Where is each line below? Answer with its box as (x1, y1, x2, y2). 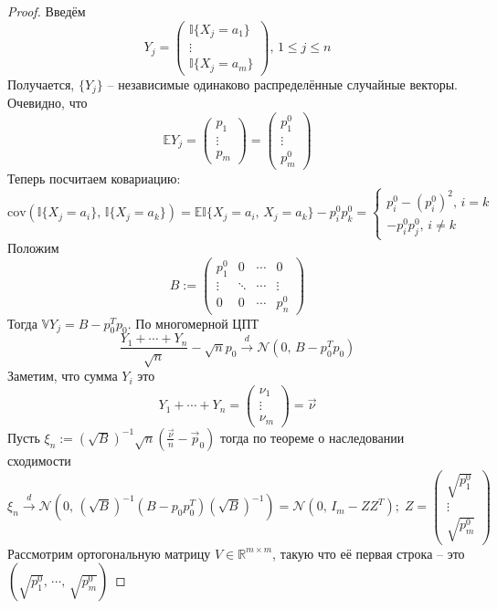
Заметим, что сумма (7, 366, 118, 385)
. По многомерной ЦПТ (127, 313, 259, 332)
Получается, (7, 74, 75, 93)
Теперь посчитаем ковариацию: (7, 168, 181, 187)
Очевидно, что (7, 93, 88, 112)
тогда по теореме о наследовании (219, 427, 405, 446)
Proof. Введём (7, 2, 86, 20)
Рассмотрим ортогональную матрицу (7, 543, 211, 562)
